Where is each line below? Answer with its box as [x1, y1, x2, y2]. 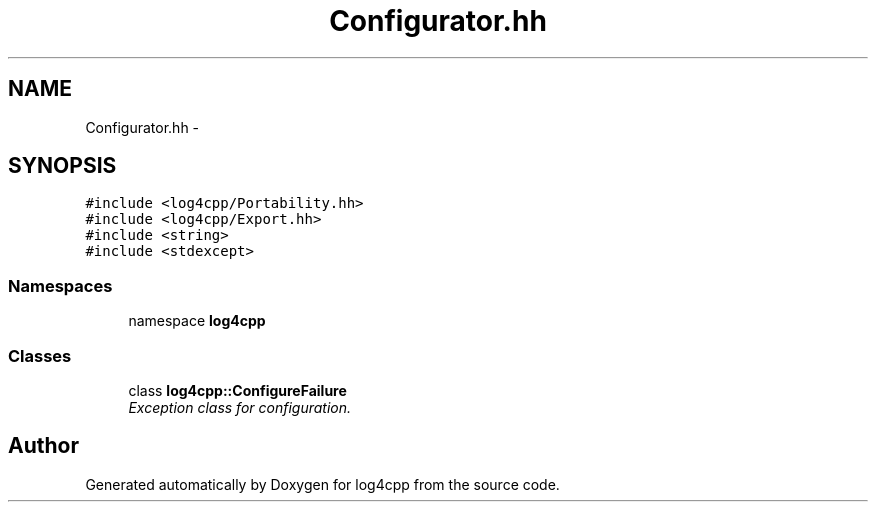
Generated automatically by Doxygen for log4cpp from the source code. [85, 475, 560, 493]
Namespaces [8, 275, 113, 296]
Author [8, 433, 79, 459]
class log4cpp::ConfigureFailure [128, 381, 347, 399]
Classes [8, 345, 72, 366]
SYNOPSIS [8, 153, 117, 179]
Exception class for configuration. [128, 398, 352, 416]
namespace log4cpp [128, 312, 266, 330]
